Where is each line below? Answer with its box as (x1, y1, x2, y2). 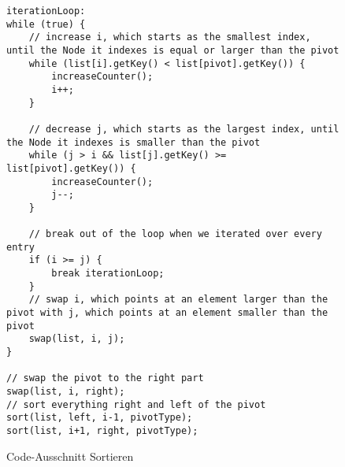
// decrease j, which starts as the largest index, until (28, 123, 339, 135)
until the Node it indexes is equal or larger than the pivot (6, 44, 339, 56)
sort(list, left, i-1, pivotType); (6, 412, 193, 424)
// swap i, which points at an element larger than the (28, 294, 328, 306)
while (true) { (6, 18, 86, 30)
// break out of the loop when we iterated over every (28, 228, 322, 240)
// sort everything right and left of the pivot (6, 398, 266, 410)
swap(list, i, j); (28, 333, 125, 345)
